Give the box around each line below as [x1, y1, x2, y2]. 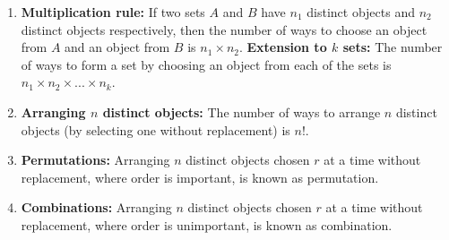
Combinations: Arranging [21, 198, 172, 217]
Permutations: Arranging [21, 150, 170, 169]
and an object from [65, 38, 170, 56]
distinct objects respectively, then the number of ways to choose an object [21, 20, 427, 39]
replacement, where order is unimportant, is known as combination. [21, 215, 393, 234]
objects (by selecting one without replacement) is [21, 120, 290, 139]
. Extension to [238, 38, 327, 56]
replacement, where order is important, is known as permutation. [21, 167, 379, 186]
